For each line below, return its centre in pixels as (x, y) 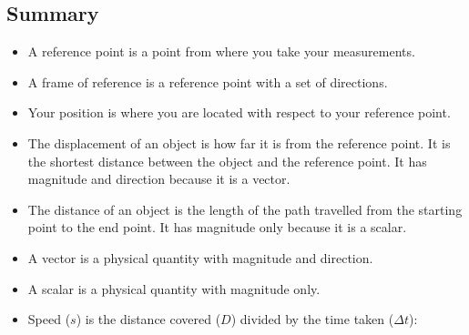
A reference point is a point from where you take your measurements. (221, 51)
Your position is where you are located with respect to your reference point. (239, 112)
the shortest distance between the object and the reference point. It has (227, 161)
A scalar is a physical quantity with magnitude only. (174, 288)
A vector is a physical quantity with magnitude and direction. (200, 257)
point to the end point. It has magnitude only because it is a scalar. (217, 227)
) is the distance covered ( (148, 319)
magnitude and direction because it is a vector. (159, 179)
